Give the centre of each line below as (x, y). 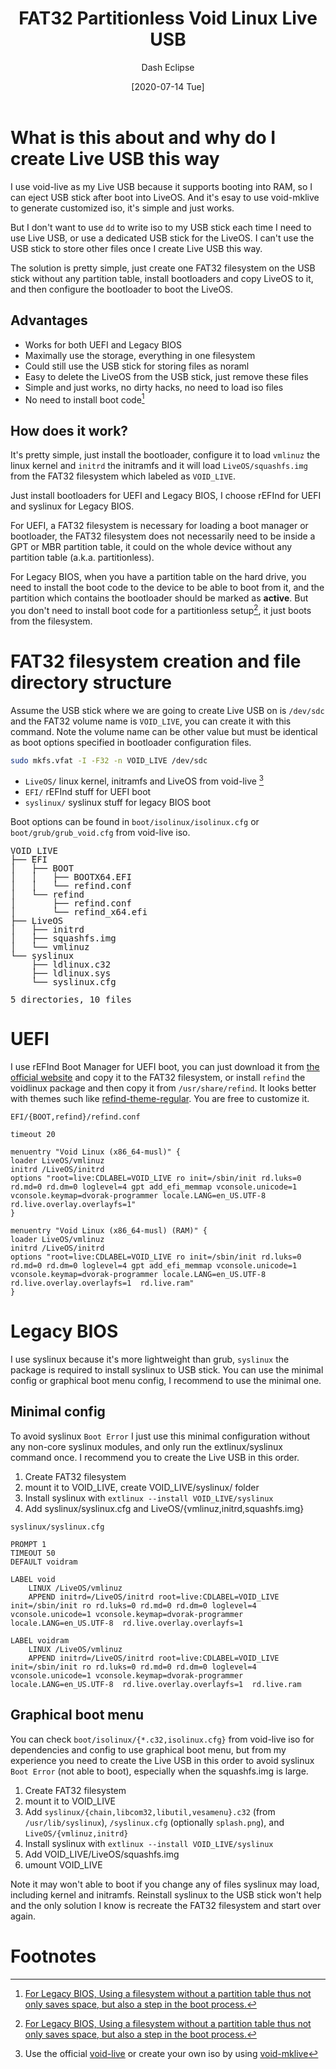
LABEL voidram (40, 1640)
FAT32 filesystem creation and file (156, 661)
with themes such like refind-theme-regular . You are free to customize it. (160, 1099)
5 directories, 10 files (71, 1000)
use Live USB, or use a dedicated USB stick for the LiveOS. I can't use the (162, 238)
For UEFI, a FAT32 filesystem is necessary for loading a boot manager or (159, 525)
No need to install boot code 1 (84, 399)
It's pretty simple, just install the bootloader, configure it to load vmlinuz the (165, 454)
